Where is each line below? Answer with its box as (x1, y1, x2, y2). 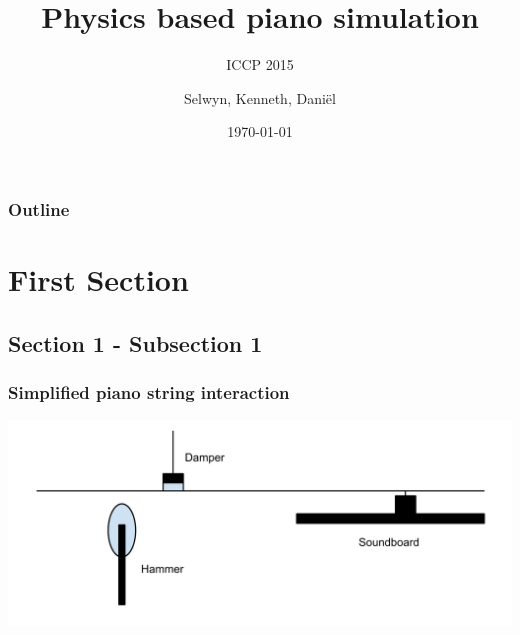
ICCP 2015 (226, 54, 294, 75)
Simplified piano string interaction (8, 379, 290, 404)
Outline (8, 196, 70, 221)
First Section (8, 259, 189, 300)
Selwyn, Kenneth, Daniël (184, 87, 336, 108)
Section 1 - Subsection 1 (8, 327, 263, 358)
